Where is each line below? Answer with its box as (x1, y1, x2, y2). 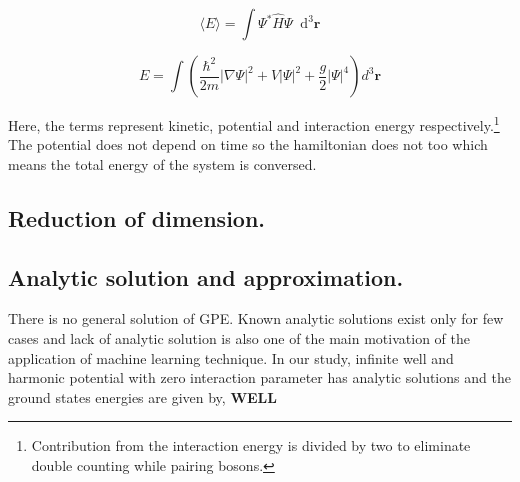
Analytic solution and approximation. (8, 261, 404, 292)
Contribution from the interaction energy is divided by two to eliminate (31, 435, 471, 456)
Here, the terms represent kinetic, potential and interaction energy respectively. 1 (8, 112, 500, 135)
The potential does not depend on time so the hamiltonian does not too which (8, 134, 488, 155)
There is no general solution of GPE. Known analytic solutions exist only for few (8, 308, 504, 329)
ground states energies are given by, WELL (8, 386, 277, 407)
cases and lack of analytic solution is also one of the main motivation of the (8, 328, 470, 349)
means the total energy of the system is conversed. (8, 153, 317, 174)
